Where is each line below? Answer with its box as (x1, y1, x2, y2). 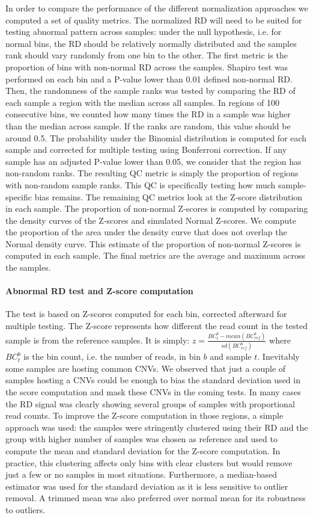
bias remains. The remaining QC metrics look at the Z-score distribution (34, 190, 303, 203)
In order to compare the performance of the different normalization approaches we (5, 2, 308, 14)
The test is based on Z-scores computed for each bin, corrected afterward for (5, 307, 287, 320)
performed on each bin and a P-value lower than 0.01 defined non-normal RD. (5, 72, 293, 85)
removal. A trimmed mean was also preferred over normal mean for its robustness (5, 492, 306, 504)
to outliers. (5, 503, 46, 516)
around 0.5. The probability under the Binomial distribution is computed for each (5, 131, 307, 144)
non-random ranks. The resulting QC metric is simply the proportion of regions (5, 167, 299, 179)
